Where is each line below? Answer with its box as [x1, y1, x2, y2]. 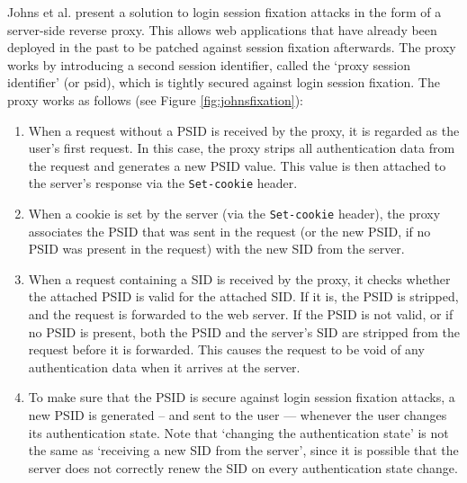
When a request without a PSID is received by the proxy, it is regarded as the [28, 121, 460, 139]
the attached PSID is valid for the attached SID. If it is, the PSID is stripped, [28, 287, 459, 306]
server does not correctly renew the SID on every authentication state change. [28, 458, 458, 477]
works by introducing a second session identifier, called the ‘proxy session [7, 55, 410, 74]
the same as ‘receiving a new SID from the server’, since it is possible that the [28, 441, 459, 460]
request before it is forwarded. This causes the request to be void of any [28, 340, 425, 359]
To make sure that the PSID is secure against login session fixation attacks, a [28, 388, 455, 407]
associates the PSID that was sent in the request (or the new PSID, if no [28, 221, 431, 240]
